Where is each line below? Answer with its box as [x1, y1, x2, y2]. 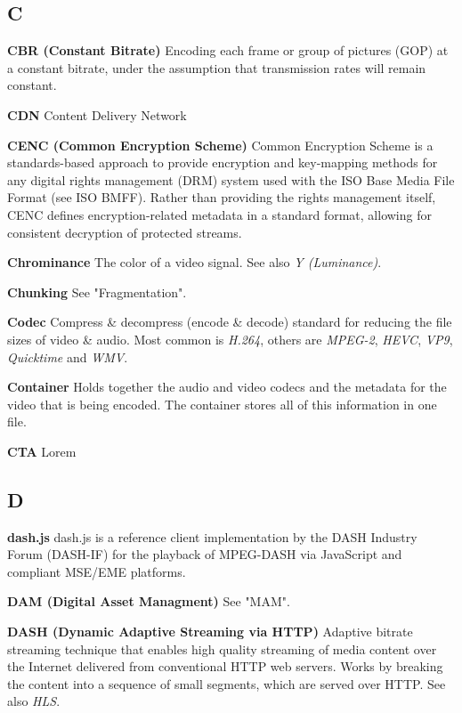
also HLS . [7, 692, 61, 710]
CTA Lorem [7, 442, 77, 460]
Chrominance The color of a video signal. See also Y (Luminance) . [7, 253, 382, 271]
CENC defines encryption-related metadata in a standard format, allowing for [7, 205, 432, 223]
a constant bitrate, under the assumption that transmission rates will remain [7, 58, 426, 77]
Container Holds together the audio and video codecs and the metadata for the [7, 377, 447, 396]
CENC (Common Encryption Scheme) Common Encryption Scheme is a [7, 135, 434, 154]
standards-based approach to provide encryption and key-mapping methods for [7, 153, 438, 172]
